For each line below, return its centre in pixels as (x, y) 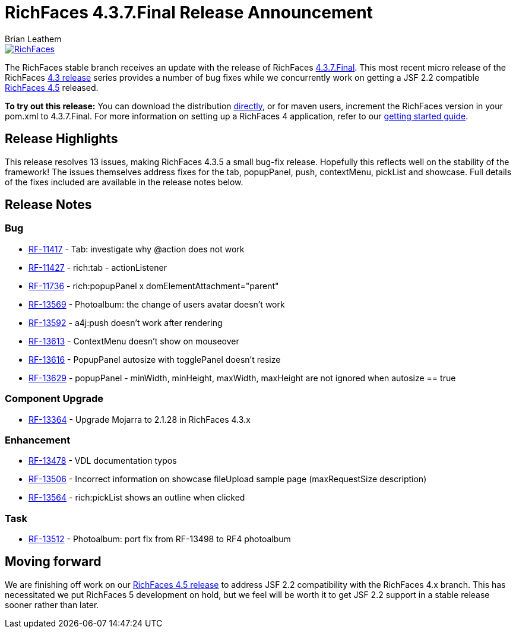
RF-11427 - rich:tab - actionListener (98, 267)
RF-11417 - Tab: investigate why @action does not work (137, 249)
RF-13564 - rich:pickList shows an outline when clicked (137, 498)
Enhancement (38, 440)
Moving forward (53, 562)
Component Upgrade (54, 399)
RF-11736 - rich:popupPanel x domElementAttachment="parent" (154, 286)
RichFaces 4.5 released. (52, 87)
